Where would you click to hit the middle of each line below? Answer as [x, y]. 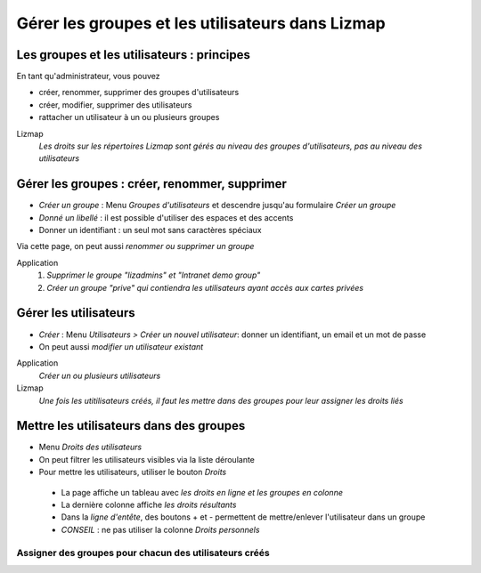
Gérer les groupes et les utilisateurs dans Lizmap [201, 23]
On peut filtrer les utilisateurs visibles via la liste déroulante [147, 459]
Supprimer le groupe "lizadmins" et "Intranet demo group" [154, 275]
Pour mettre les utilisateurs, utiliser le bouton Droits [133, 472]
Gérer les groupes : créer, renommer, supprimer [151, 184]
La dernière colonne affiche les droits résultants [149, 504]
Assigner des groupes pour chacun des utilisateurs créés [143, 553]
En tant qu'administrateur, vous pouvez [88, 77]
